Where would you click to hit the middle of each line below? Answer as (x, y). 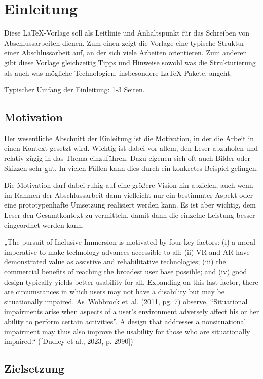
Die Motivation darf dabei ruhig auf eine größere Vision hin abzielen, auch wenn (129, 185)
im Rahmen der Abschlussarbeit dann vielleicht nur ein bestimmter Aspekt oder (129, 195)
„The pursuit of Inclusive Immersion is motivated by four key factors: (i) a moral (130, 242)
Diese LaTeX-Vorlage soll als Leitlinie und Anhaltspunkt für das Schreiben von (127, 33)
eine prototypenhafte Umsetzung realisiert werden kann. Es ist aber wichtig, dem (130, 205)
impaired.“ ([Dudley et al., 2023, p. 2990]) (69, 341)
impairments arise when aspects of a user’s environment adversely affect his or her (132, 311)
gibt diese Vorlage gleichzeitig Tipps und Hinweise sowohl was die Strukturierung (130, 62)
